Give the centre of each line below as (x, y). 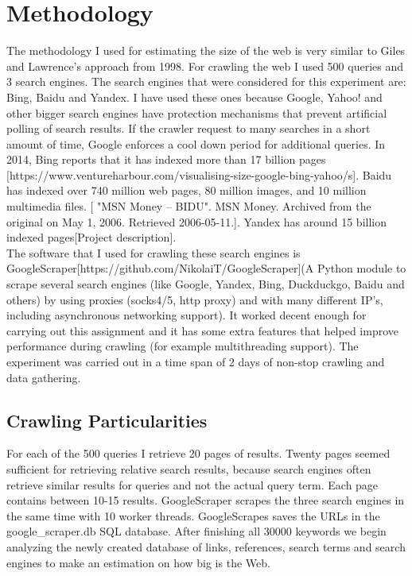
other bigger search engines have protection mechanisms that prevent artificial (197, 112)
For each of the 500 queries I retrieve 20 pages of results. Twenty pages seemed (198, 453)
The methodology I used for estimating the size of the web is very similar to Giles (206, 50)
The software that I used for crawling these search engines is (154, 252)
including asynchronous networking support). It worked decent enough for (187, 315)
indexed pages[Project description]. (91, 237)
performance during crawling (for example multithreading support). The (183, 346)
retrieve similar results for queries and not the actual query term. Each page (192, 484)
